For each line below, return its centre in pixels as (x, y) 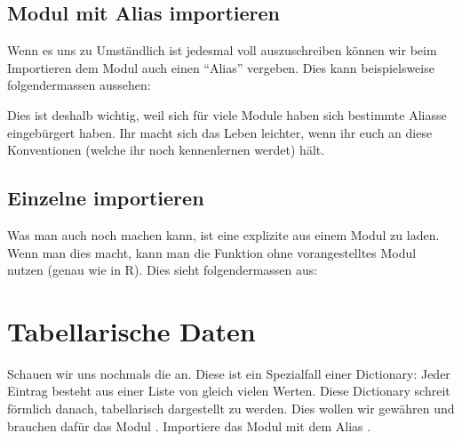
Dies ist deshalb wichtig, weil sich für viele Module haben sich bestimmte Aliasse (227, 114)
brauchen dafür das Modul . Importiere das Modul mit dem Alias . (189, 425)
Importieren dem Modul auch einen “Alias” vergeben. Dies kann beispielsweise (221, 67)
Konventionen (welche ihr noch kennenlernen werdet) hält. (166, 150)
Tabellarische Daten (131, 330)
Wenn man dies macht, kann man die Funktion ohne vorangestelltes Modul (212, 252)
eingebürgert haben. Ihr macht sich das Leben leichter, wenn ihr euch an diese (220, 132)
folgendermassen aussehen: (79, 85)
